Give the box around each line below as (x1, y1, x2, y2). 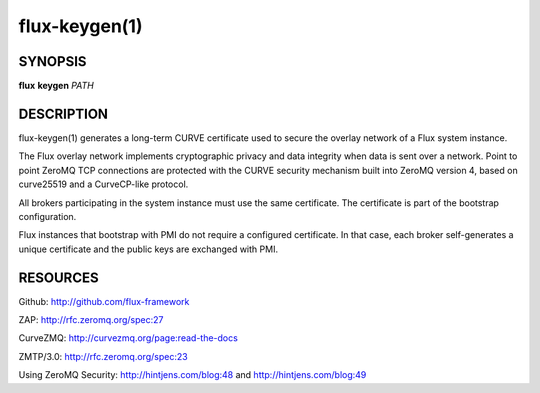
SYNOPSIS (18, 53, 87, 70)
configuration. (18, 210, 77, 222)
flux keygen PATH (18, 80, 94, 92)
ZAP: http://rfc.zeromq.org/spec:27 (18, 314, 164, 325)
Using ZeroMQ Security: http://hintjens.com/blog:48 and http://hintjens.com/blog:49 (18, 369, 367, 381)
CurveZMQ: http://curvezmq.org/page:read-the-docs (18, 332, 239, 344)
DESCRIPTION (18, 105, 109, 122)
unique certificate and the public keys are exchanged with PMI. (18, 243, 279, 255)
